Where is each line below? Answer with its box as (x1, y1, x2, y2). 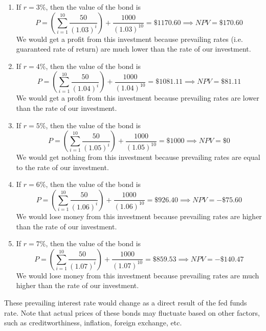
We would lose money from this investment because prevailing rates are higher (16, 210, 262, 221)
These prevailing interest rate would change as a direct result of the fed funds (4, 297, 247, 308)
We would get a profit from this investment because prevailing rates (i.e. (16, 33, 243, 44)
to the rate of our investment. (16, 161, 109, 172)
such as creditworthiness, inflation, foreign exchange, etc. (4, 317, 182, 328)
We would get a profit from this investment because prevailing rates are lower (16, 92, 259, 103)
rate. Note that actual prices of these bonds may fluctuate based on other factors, (4, 307, 260, 318)
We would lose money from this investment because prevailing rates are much (16, 270, 259, 280)
